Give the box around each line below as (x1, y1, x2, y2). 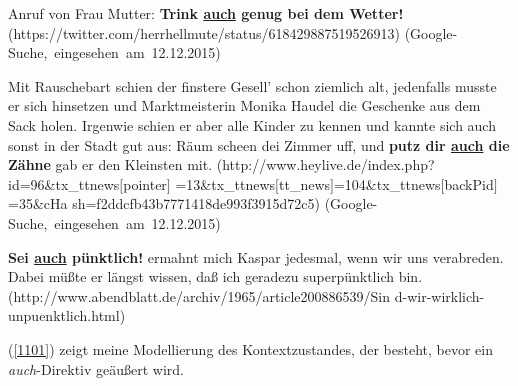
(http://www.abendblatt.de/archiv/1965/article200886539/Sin (8, 285, 391, 306)
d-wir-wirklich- (394, 285, 485, 306)
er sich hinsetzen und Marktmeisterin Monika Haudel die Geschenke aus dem (8, 95, 481, 116)
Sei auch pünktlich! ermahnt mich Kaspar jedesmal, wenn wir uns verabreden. (8, 246, 504, 267)
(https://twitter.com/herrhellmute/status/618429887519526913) (8, 22, 400, 43)
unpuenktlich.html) (8, 305, 126, 326)
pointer (123, 173, 167, 194)
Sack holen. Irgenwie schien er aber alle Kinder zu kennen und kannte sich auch (8, 114, 496, 135)
